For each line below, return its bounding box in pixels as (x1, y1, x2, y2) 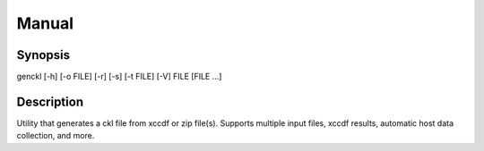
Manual (16, 13, 74, 33)
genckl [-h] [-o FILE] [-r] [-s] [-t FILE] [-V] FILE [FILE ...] (16, 71, 222, 82)
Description (16, 94, 84, 109)
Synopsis (16, 47, 71, 63)
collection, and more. (16, 130, 95, 141)
